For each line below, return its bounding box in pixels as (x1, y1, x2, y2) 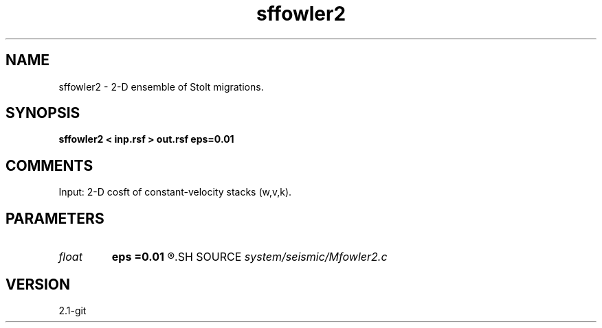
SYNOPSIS (5, 104, 80, 122)
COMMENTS (5, 156, 93, 174)
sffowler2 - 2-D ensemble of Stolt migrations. (58, 80, 264, 93)
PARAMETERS (5, 209, 104, 227)
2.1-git (58, 304, 87, 316)
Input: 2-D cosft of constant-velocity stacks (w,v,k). (58, 186, 292, 198)
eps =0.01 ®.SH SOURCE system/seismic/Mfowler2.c (111, 250, 388, 264)
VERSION (5, 275, 71, 293)
